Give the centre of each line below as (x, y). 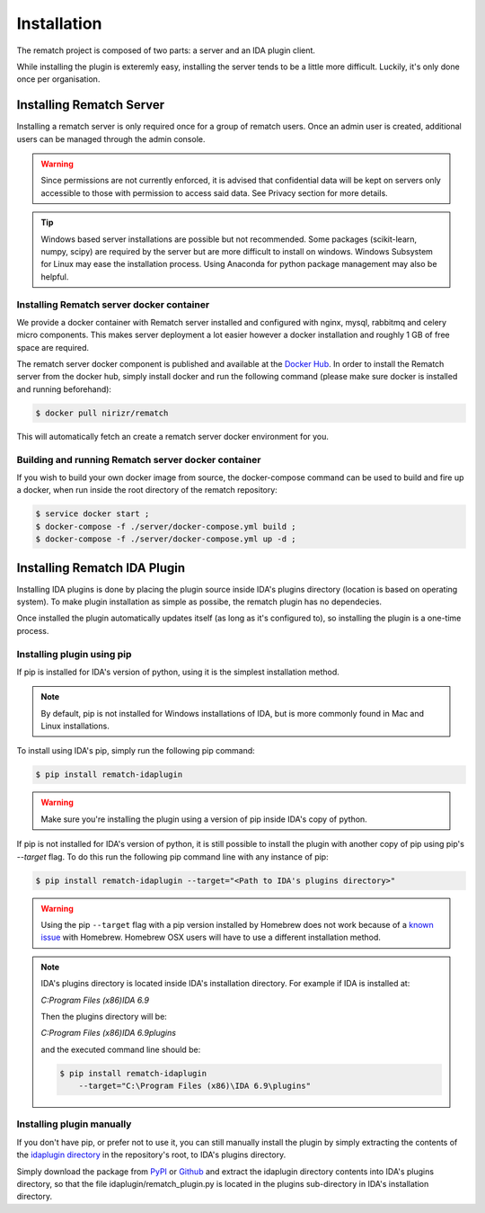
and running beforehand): (64, 389)
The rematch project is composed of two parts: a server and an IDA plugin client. (166, 50)
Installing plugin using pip (74, 654)
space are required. (53, 347)
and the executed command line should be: (121, 1049)
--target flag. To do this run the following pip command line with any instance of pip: (172, 856)
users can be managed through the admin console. (111, 138)
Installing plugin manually (74, 1124)
